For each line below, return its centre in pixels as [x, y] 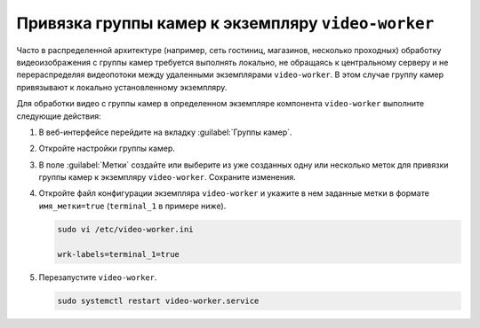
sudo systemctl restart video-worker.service [158, 301]
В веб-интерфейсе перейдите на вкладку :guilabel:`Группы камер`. [165, 132]
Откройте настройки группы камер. [107, 148]
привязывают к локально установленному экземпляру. [122, 87]
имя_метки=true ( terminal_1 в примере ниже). [132, 206]
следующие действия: [59, 116]
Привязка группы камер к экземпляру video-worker [225, 23]
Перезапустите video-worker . [98, 277]
